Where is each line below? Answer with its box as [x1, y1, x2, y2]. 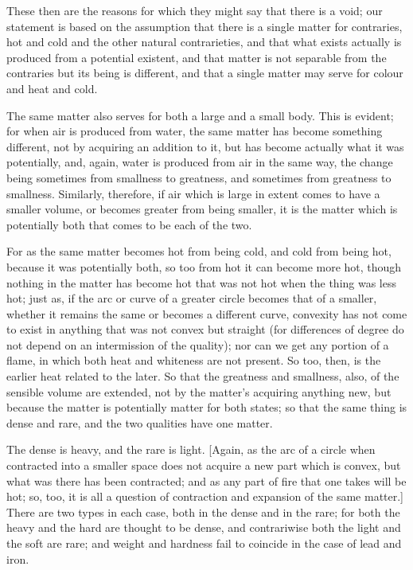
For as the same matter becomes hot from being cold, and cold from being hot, [6, 243, 392, 260]
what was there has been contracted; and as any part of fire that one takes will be [6, 472, 407, 489]
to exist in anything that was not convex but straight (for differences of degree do [6, 321, 404, 338]
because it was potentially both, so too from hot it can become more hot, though [6, 258, 402, 275]
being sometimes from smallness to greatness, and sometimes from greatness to [6, 169, 392, 185]
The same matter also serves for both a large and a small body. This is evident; [6, 107, 394, 123]
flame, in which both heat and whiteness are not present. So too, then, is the [6, 352, 381, 369]
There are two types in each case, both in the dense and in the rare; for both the [6, 503, 400, 520]
